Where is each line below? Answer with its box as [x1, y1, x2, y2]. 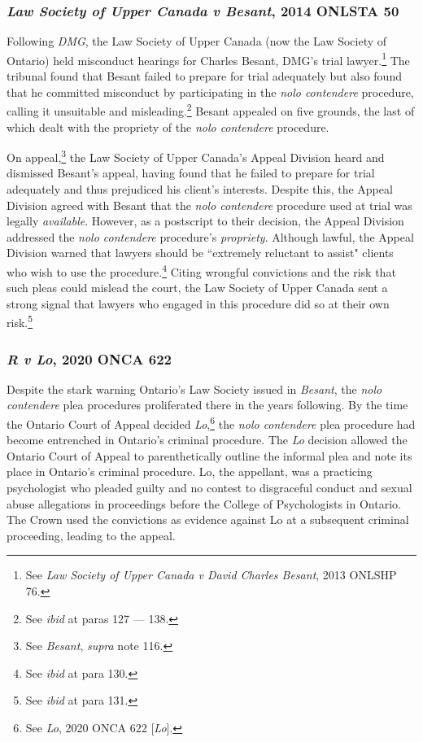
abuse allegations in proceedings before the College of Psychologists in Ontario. [7, 495, 401, 512]
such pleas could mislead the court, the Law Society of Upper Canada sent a [7, 279, 388, 296]
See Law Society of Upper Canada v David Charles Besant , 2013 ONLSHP [25, 566, 397, 583]
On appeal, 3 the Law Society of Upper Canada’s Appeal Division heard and [7, 146, 385, 165]
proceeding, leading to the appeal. [7, 526, 176, 543]
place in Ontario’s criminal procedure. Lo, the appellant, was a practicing [7, 463, 373, 480]
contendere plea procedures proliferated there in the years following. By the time [7, 396, 408, 413]
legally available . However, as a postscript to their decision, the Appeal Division [7, 212, 404, 229]
